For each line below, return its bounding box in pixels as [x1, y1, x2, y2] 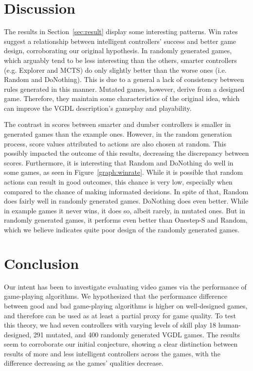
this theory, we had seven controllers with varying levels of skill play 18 [4, 320, 217, 330]
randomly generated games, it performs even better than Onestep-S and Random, [4, 215, 248, 225]
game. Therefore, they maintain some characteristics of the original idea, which [4, 93, 240, 103]
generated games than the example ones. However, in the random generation [4, 129, 232, 139]
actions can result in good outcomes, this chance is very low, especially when [4, 177, 233, 187]
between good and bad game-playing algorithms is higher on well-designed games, [4, 300, 248, 310]
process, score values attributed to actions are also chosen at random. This [4, 138, 226, 148]
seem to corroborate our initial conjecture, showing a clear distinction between [4, 339, 238, 349]
